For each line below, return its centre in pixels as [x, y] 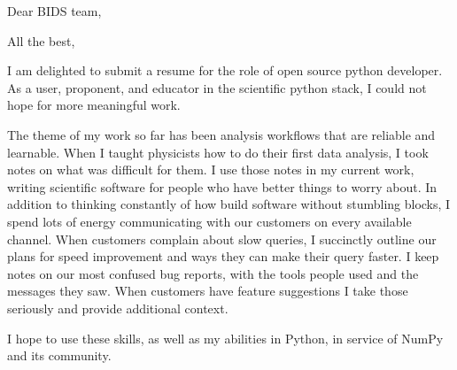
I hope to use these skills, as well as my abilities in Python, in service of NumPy [225, 338]
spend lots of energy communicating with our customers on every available [209, 221]
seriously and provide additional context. [118, 308]
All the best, [41, 40]
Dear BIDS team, [54, 11]
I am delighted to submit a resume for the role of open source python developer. [225, 70]
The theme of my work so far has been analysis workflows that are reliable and [221, 134]
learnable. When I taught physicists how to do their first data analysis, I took [218, 152]
